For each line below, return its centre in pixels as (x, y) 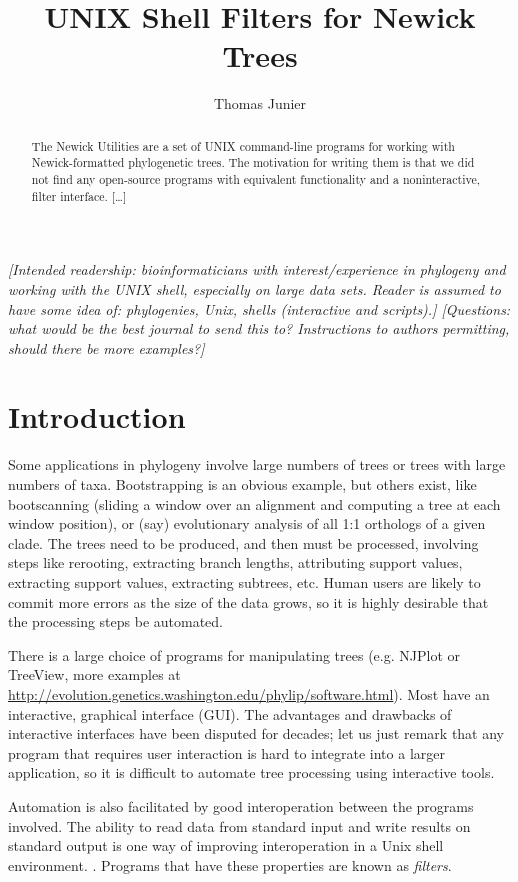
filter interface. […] (79, 195)
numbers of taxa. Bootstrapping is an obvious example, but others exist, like (242, 484)
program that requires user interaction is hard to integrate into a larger (226, 752)
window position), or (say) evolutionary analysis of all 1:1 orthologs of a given (247, 523)
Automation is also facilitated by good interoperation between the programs (241, 805)
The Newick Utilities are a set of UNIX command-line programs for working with (243, 145)
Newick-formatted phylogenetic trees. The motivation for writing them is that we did (253, 162)
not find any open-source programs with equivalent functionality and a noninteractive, (255, 179)
